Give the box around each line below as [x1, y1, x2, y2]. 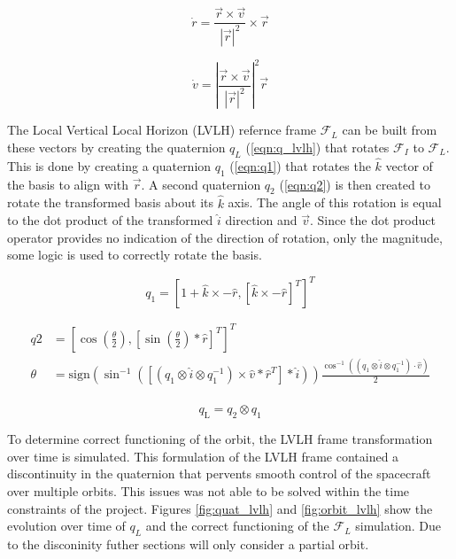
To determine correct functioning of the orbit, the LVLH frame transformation [7, 430, 433, 448]
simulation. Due [355, 516, 442, 535]
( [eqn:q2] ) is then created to [279, 175, 430, 193]
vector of [385, 156, 433, 175]
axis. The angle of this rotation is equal [228, 193, 442, 212]
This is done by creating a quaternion [7, 156, 212, 175]
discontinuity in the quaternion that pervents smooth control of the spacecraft [7, 464, 431, 483]
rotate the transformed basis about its [7, 193, 213, 212]
